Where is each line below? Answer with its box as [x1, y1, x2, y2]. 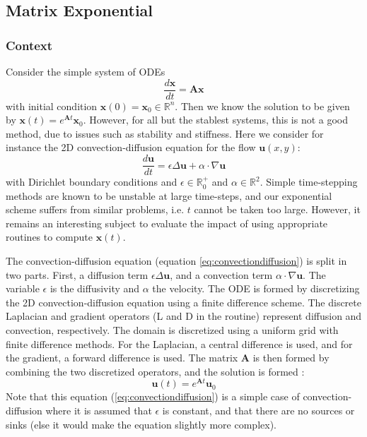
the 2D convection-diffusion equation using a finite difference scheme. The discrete [6, 294, 361, 309]
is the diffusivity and [49, 281, 140, 296]
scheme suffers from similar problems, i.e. [6, 202, 185, 217]
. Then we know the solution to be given [175, 98, 350, 113]
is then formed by [252, 350, 330, 365]
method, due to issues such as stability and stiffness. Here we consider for [6, 126, 324, 140]
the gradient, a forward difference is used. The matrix [6, 350, 238, 365]
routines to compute [6, 229, 93, 244]
